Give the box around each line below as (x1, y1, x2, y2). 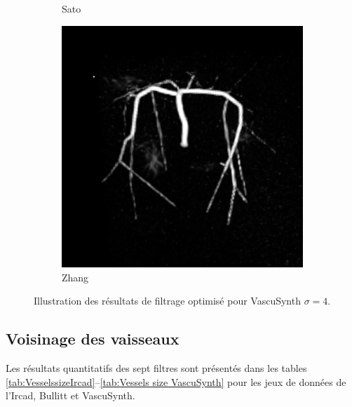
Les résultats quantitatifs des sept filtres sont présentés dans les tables (6, 360, 307, 375)
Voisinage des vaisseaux (6, 328, 180, 349)
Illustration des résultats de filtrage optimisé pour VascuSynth (34, 293, 301, 308)
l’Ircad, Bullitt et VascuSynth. (6, 388, 135, 403)
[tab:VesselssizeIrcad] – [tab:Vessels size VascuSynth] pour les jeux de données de (6, 374, 346, 389)
